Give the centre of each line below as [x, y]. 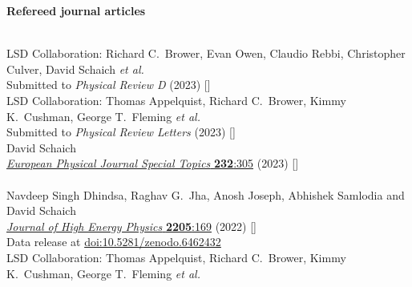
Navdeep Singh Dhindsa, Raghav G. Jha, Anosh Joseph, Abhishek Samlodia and [206, 194]
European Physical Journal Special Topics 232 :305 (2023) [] [153, 163]
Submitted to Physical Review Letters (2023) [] [121, 132]
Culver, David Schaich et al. [75, 69]
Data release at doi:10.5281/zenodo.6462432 [114, 242]
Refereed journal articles [76, 10]
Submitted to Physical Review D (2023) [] [109, 85]
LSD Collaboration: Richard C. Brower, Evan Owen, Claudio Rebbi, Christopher [206, 53]
